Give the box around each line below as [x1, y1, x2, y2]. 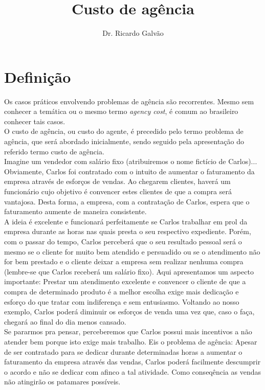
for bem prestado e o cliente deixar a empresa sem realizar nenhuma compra [4, 256, 244, 267]
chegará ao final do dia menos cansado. [4, 316, 126, 327]
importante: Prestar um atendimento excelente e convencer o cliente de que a [4, 276, 246, 287]
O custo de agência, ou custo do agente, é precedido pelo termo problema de [4, 126, 244, 136]
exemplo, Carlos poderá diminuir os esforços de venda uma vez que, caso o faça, [4, 306, 255, 317]
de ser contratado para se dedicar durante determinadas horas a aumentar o [4, 346, 242, 357]
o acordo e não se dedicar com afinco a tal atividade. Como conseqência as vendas [4, 366, 261, 377]
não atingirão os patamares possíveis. [4, 376, 121, 387]
